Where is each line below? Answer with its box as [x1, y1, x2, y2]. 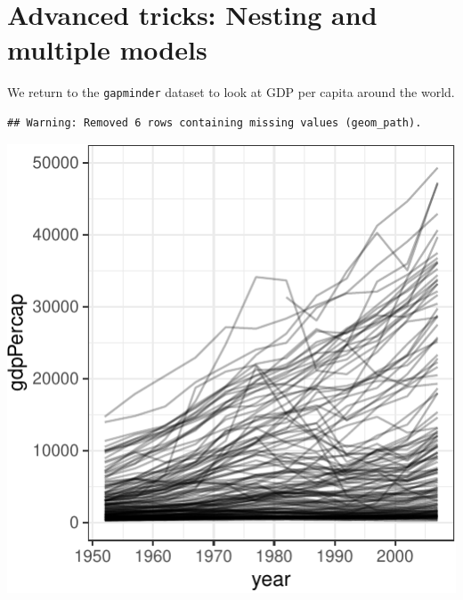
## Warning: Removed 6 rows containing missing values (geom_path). [7, 116, 422, 129]
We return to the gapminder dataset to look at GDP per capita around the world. [7, 83, 455, 101]
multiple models [7, 31, 207, 68]
